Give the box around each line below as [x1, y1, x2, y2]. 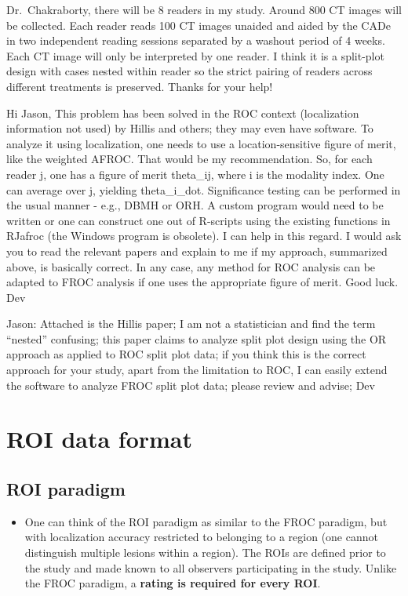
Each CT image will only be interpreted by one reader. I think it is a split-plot [6, 47, 384, 64]
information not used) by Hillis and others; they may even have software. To [6, 120, 373, 136]
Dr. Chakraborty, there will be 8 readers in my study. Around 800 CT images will [6, 2, 402, 17]
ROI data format [6, 423, 193, 455]
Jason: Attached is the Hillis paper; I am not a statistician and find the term [6, 315, 376, 332]
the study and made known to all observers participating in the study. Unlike [24, 559, 397, 576]
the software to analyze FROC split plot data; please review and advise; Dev [6, 376, 375, 393]
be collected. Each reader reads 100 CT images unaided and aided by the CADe [6, 16, 391, 33]
